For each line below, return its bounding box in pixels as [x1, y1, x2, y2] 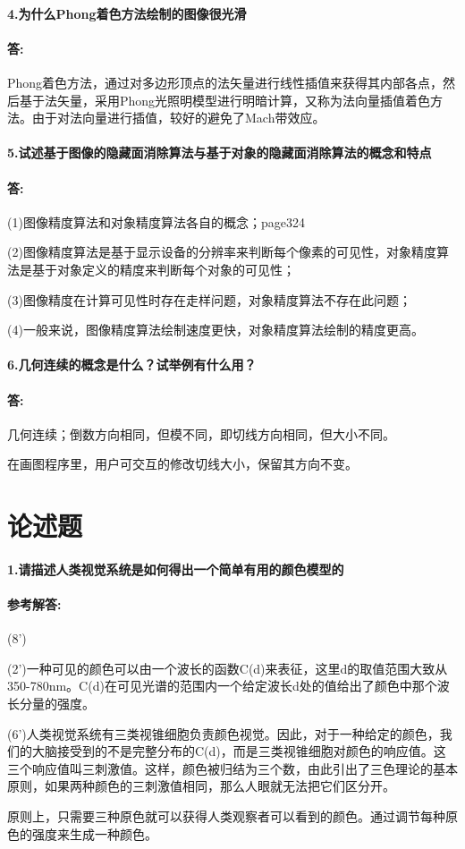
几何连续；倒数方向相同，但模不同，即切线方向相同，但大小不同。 [7, 424, 395, 443]
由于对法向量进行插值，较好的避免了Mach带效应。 [31, 108, 325, 127]
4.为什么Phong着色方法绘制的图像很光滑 [7, 4, 247, 22]
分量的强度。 [19, 694, 95, 713]
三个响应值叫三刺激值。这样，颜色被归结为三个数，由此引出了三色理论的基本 [7, 759, 458, 777]
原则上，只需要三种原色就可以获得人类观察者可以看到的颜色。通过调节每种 [7, 807, 445, 825]
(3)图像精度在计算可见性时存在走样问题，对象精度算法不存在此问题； [7, 290, 411, 309]
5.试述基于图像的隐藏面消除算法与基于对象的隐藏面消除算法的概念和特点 [7, 143, 432, 162]
